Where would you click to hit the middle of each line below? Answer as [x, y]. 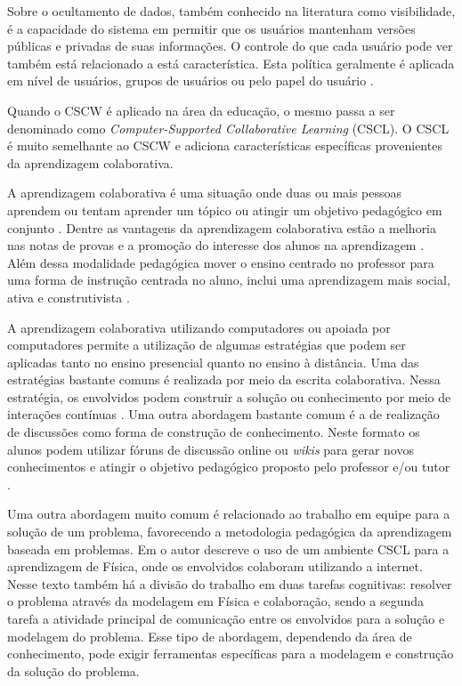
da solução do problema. [73, 670]
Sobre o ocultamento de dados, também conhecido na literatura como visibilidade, [231, 11]
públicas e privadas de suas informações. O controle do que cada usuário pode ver [230, 46]
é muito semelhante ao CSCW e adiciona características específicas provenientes [225, 145]
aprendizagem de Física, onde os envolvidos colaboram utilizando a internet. [215, 566]
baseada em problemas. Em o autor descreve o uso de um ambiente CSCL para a [228, 549]
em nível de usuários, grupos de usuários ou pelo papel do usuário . [190, 81]
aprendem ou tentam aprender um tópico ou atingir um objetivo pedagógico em [225, 210]
